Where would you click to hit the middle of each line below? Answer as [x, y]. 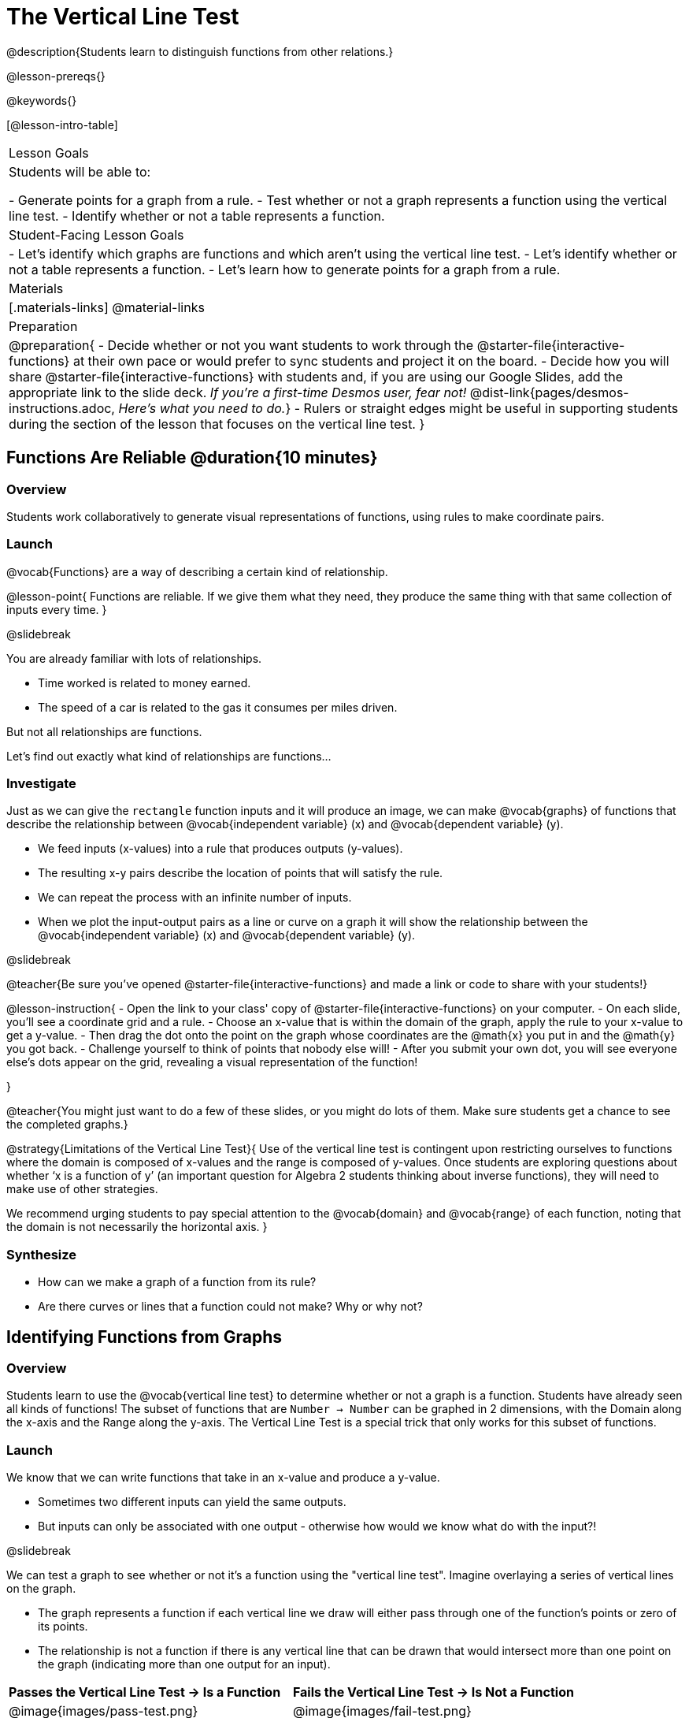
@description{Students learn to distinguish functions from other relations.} [200, 51]
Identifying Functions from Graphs [144, 1337]
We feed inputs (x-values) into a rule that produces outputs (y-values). [220, 849]
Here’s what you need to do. [202, 408]
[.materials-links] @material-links [107, 307]
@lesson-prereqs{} [56, 76]
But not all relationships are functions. [104, 731]
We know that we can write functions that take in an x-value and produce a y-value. [223, 1478]
